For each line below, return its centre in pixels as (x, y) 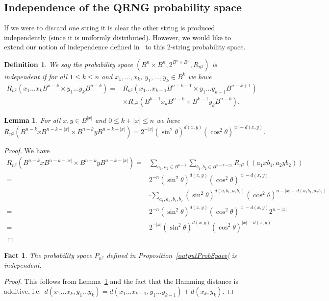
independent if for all (36, 76)
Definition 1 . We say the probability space (69, 64)
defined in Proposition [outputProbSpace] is (172, 255)
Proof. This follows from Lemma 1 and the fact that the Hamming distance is (121, 281)
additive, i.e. (23, 290)
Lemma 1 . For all (32, 120)
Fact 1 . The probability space (48, 255)
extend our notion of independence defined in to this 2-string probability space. (125, 47)
